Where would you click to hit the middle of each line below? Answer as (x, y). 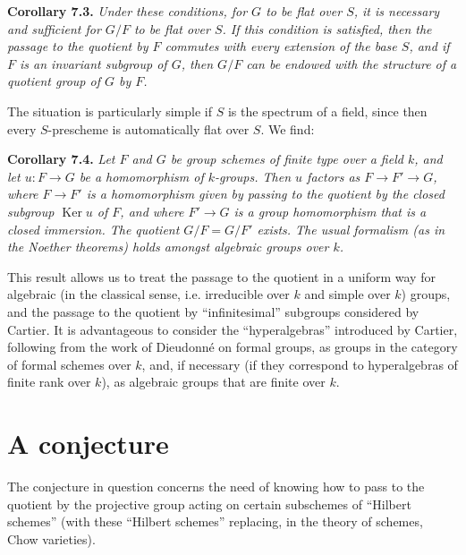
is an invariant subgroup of (93, 63)
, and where (152, 211)
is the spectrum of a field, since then (327, 111)
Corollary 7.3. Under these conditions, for (127, 11)
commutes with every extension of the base (281, 46)
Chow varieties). (51, 538)
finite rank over (49, 382)
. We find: (288, 128)
